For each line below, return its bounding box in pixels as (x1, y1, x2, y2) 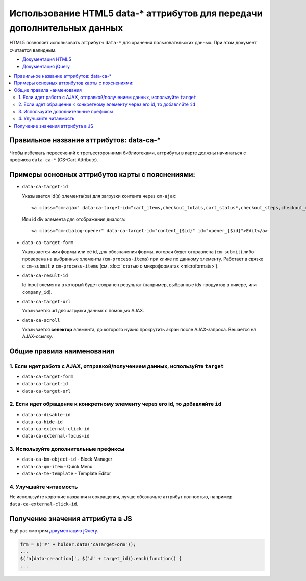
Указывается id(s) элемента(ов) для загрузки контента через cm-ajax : (22, 193, 177, 199)
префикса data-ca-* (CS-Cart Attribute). (9, 156, 99, 163)
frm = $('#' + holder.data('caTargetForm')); (20, 541, 136, 547)
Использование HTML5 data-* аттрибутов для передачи (9, 8, 263, 19)
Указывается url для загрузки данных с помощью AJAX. (22, 307, 145, 313)
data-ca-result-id (22, 273, 68, 278)
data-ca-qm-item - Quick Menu (22, 463, 93, 469)
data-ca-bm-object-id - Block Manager (22, 456, 113, 462)
